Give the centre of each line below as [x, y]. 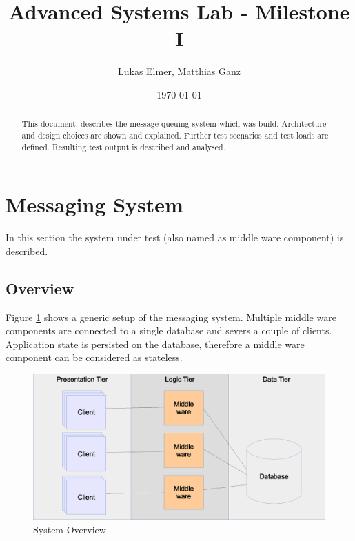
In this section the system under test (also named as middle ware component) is [175, 237]
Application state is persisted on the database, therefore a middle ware [155, 344]
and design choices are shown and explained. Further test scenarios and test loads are [175, 135]
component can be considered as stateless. [94, 357]
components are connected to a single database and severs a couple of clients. [169, 330]
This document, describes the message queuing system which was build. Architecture [174, 124]
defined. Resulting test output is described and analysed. [123, 146]
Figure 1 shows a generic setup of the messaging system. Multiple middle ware [171, 317]
